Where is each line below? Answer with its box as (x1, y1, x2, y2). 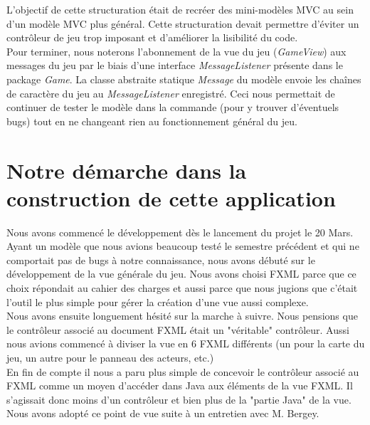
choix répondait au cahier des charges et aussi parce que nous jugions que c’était (6, 280, 358, 295)
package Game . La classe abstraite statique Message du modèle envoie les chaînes (6, 71, 361, 86)
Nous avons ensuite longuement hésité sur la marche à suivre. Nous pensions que (6, 308, 358, 323)
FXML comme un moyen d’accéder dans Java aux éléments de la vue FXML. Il (6, 378, 353, 393)
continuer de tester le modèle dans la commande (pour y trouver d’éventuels (6, 100, 339, 115)
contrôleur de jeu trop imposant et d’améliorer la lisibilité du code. (6, 30, 298, 45)
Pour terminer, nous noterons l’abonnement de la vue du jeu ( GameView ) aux (6, 43, 347, 58)
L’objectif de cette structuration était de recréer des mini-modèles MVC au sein (6, 2, 354, 16)
